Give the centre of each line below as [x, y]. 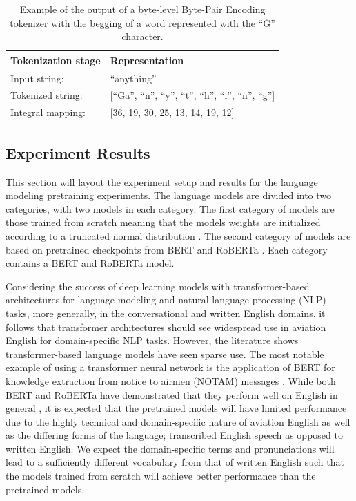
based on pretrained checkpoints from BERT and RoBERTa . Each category [167, 249]
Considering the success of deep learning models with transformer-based [158, 286]
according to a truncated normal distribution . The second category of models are [178, 235]
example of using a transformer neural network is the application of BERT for [170, 367]
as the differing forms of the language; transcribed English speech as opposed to [174, 435]
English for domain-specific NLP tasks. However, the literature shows [152, 340]
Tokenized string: [47, 95]
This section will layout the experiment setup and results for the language [162, 181]
